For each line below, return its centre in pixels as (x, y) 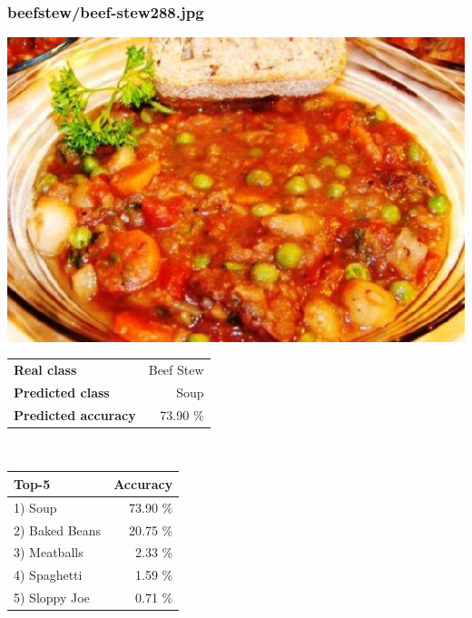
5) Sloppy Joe (52, 598)
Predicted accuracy (75, 414)
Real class (45, 369)
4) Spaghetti (48, 575)
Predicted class (62, 392)
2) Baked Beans (58, 530)
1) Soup (35, 507)
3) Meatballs (49, 552)
